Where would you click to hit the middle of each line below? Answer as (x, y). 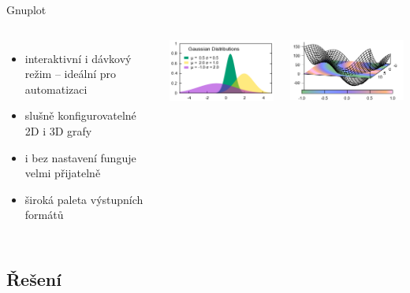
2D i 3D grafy (58, 130)
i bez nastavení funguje (80, 157)
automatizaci (56, 89)
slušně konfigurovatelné (80, 115)
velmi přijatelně (63, 173)
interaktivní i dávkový (78, 58)
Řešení (34, 279)
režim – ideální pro (70, 74)
